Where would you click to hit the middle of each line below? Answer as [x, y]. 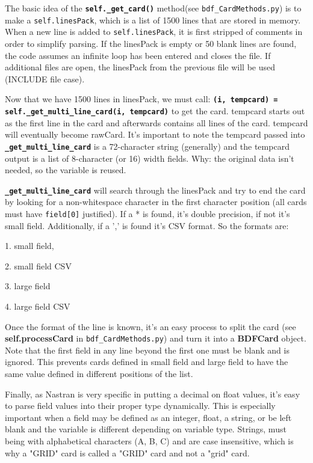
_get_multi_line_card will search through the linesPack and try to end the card [155, 190]
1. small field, [29, 246]
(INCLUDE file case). [45, 78]
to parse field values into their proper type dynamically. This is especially [140, 406]
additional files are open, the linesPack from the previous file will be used [140, 67]
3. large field [28, 286]
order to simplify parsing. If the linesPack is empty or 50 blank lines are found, [151, 43]
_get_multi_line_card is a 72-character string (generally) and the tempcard [147, 146]
